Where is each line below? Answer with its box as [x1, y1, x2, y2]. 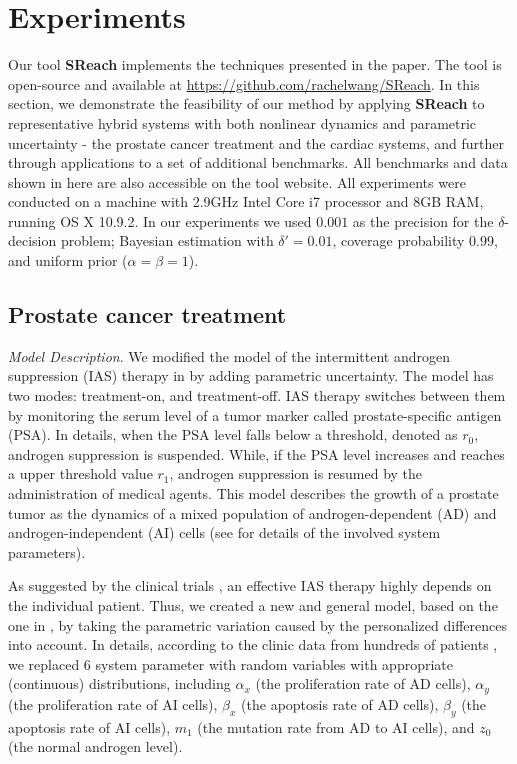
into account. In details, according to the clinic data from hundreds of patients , [8, 634, 498, 655]
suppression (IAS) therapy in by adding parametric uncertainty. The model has [8, 365, 494, 386]
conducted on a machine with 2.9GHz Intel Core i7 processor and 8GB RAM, [8, 191, 484, 212]
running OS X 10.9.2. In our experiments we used [8, 210, 312, 231]
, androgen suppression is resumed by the [169, 463, 423, 484]
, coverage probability [332, 230, 465, 251]
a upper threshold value [8, 463, 153, 484]
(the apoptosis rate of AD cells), [241, 693, 439, 714]
